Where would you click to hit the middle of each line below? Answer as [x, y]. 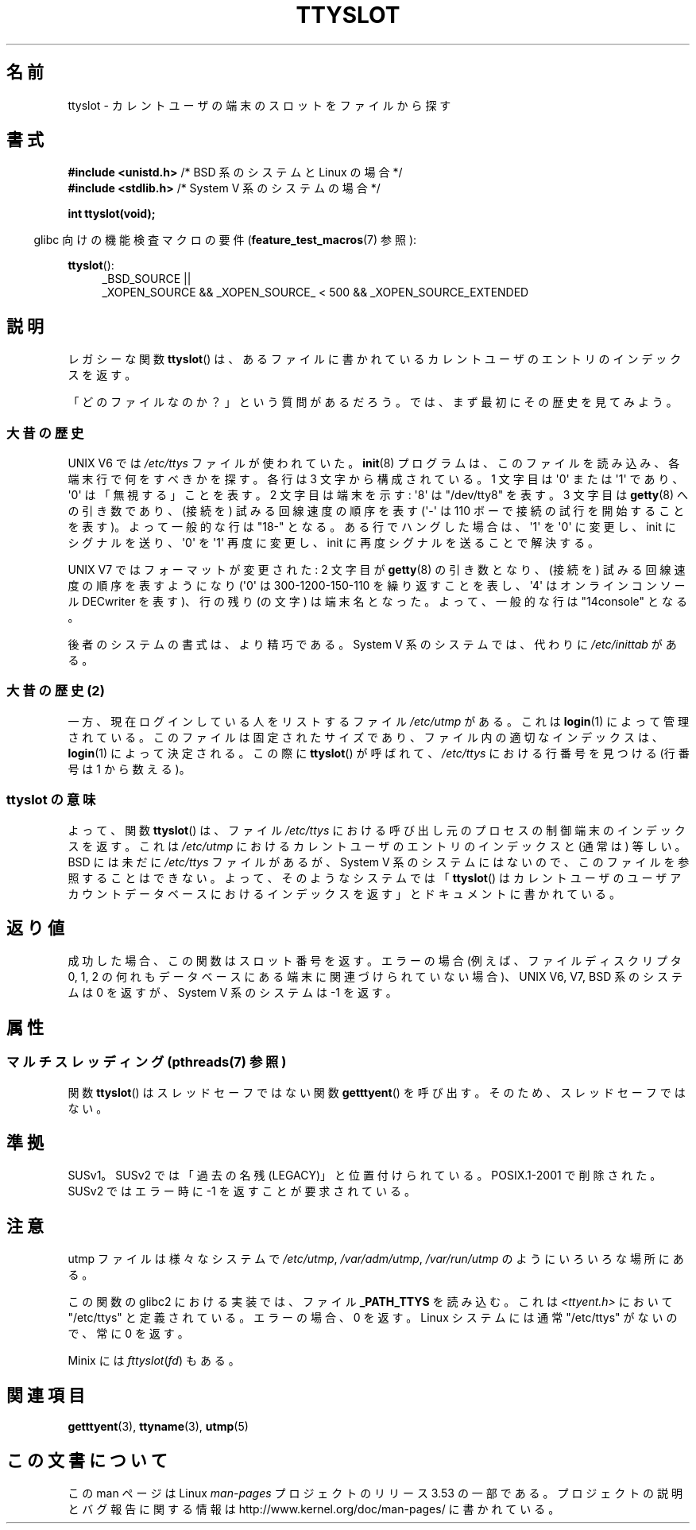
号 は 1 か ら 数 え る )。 [129, 769]
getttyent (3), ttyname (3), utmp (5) [158, 1427]
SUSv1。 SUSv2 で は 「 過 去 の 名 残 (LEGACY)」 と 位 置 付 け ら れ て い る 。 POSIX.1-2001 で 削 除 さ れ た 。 [365, 1176]
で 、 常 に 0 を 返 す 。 [128, 1334]
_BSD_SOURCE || [147, 279]
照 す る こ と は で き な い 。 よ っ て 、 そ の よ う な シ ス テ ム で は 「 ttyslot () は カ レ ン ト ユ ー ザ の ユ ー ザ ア [375, 877]
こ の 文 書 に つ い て [87, 1460]
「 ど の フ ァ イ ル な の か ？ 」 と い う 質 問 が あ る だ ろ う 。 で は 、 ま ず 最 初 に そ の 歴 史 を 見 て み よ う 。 [373, 402]
